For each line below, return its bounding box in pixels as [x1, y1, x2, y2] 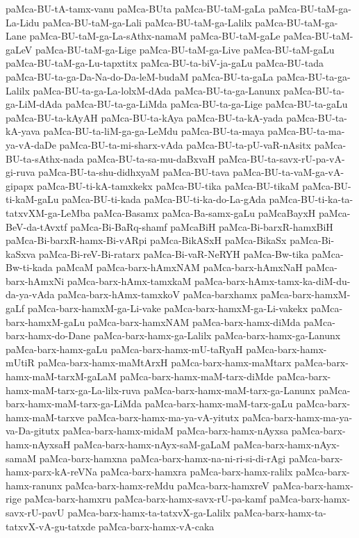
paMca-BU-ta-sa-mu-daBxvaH [87, 151, 216, 165]
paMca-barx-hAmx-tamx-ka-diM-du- [194, 273, 351, 288]
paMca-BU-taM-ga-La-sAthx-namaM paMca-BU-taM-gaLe [29, 28, 281, 43]
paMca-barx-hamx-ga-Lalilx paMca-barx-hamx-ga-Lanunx [93, 328, 341, 343]
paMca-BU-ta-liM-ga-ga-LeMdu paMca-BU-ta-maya [43, 124, 265, 138]
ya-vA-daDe [6, 137, 56, 152]
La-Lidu [6, 15, 40, 29]
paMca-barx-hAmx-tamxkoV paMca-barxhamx [58, 287, 258, 302]
